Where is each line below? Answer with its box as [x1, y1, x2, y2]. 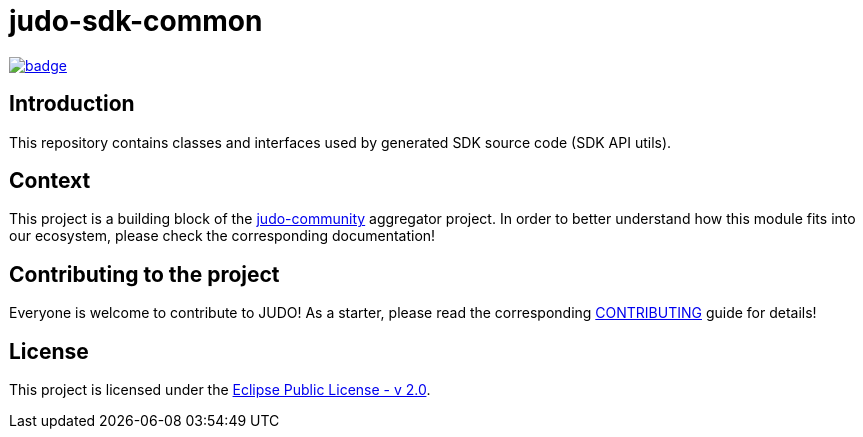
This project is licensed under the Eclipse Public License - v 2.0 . [9, 381, 431, 399]
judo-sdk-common [9, 4, 263, 38]
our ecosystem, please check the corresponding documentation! [9, 227, 436, 245]
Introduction [9, 91, 135, 117]
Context [9, 168, 91, 194]
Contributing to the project [9, 261, 280, 287]
